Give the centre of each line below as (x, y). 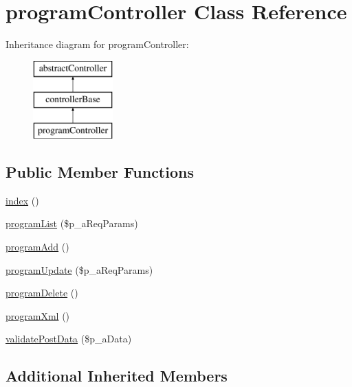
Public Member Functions (100, 172)
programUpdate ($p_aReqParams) (79, 269)
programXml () (38, 315)
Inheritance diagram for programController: (97, 44)
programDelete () (42, 293)
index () (22, 200)
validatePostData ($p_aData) (69, 339)
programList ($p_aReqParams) (72, 223)
